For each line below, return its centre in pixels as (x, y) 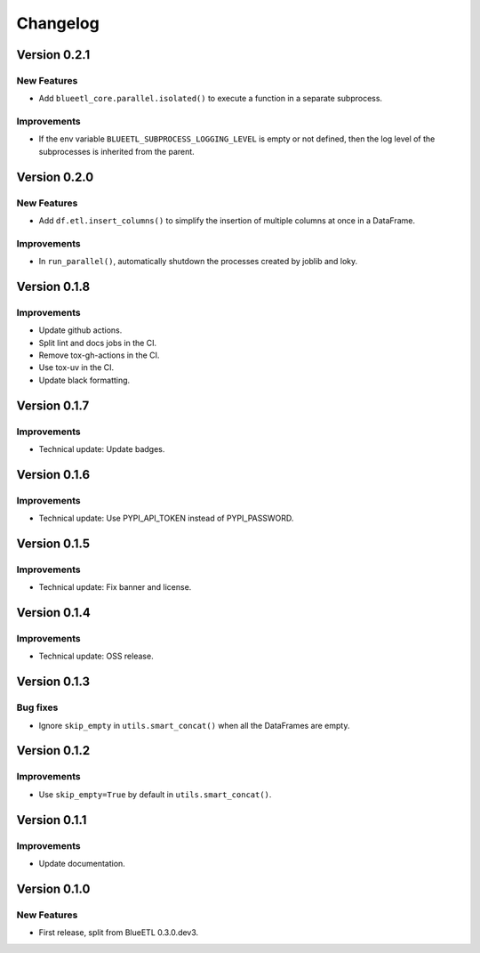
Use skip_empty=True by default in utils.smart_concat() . (155, 794)
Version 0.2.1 (53, 55)
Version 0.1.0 (53, 888)
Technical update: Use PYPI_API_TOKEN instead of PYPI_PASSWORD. (166, 518)
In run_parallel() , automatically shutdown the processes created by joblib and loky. (198, 262)
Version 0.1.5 (53, 543)
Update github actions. (80, 330)
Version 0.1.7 (53, 405)
